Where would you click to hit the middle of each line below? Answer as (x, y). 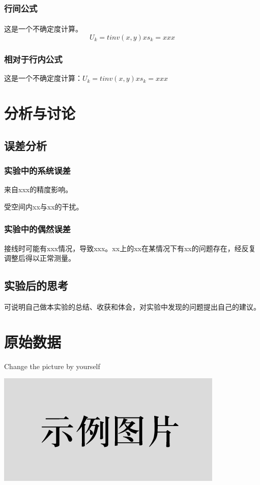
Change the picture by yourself (52, 366)
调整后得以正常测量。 (40, 258)
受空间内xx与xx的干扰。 (44, 206)
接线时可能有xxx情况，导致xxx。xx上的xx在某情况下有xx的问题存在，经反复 (130, 248)
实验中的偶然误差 (37, 229)
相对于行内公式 (33, 59)
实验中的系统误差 (37, 170)
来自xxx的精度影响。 (38, 189)
